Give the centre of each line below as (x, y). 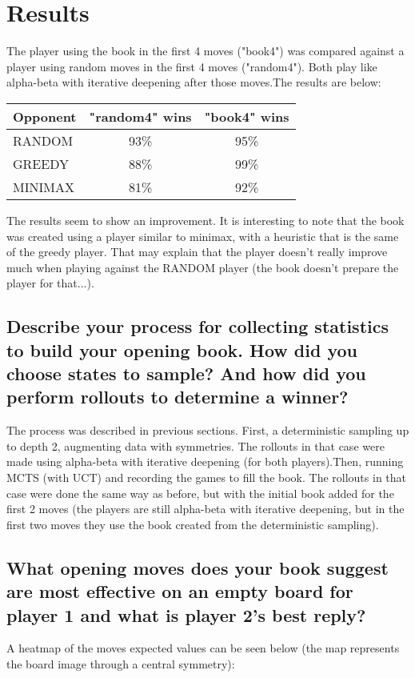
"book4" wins (247, 116)
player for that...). (50, 283)
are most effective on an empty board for (180, 591)
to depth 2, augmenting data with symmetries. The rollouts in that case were (196, 445)
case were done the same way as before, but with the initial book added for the (200, 493)
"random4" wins (140, 116)
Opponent (45, 116)
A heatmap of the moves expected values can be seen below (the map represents (203, 648)
